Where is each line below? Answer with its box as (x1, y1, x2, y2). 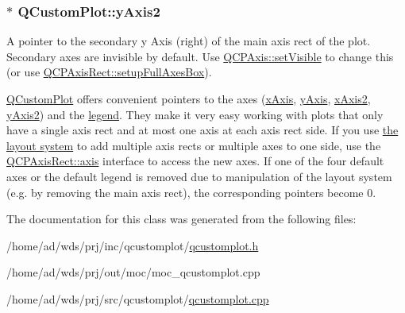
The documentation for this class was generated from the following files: (6, 211, 357, 227)
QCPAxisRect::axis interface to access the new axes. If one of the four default (6, 153, 384, 169)
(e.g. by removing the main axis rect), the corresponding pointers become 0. (6, 184, 376, 200)
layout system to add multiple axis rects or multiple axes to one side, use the (6, 137, 381, 153)
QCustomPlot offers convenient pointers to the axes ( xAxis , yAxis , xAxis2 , (6, 91, 371, 106)
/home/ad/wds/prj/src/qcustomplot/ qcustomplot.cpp (6, 290, 269, 307)
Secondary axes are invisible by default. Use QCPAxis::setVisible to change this (6, 48, 394, 64)
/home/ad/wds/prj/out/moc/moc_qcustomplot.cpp (6, 264, 260, 280)
